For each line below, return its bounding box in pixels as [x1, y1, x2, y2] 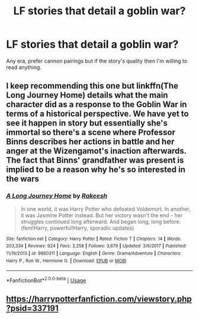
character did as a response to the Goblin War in [6, 99, 187, 110]
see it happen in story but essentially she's [6, 118, 168, 129]
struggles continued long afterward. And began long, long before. [20, 218, 181, 225]
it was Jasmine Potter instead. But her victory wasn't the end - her [20, 211, 183, 218]
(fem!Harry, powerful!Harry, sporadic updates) [20, 224, 134, 232]
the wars [6, 174, 40, 184]
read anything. [6, 64, 41, 71]
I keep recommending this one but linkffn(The [6, 81, 179, 91]
